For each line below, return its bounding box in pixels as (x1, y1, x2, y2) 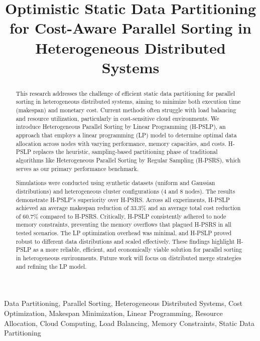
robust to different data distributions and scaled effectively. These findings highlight (16, 237, 235, 245)
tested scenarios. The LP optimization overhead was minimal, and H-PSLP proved (16, 229, 232, 237)
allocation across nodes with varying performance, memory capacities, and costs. (16, 139, 226, 147)
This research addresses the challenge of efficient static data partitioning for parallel (16, 89, 235, 97)
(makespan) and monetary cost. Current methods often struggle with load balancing (16, 106, 236, 114)
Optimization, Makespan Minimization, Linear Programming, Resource (4, 308, 223, 318)
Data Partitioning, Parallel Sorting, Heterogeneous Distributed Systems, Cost (4, 298, 243, 308)
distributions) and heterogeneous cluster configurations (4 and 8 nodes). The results (16, 187, 235, 195)
